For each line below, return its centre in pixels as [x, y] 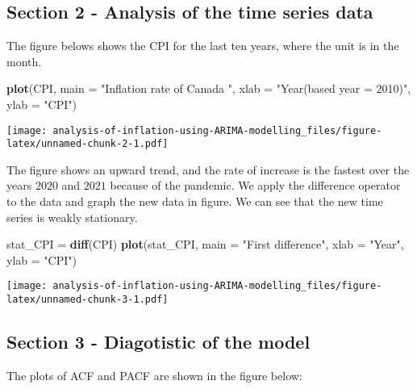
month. [24, 61]
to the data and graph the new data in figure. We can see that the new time [195, 201]
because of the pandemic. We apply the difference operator [255, 185]
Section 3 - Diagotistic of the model [158, 342]
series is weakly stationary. [72, 217]
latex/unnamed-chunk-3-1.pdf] [88, 300]
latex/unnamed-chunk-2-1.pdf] [88, 144]
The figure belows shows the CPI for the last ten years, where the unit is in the [203, 46]
